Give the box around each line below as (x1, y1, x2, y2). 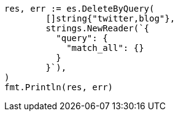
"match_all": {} (66, 43, 144, 53)
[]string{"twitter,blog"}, (45, 14, 176, 23)
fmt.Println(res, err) (4, 82, 114, 92)
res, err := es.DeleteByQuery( (4, 4, 155, 14)
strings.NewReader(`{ (45, 23, 150, 33)
